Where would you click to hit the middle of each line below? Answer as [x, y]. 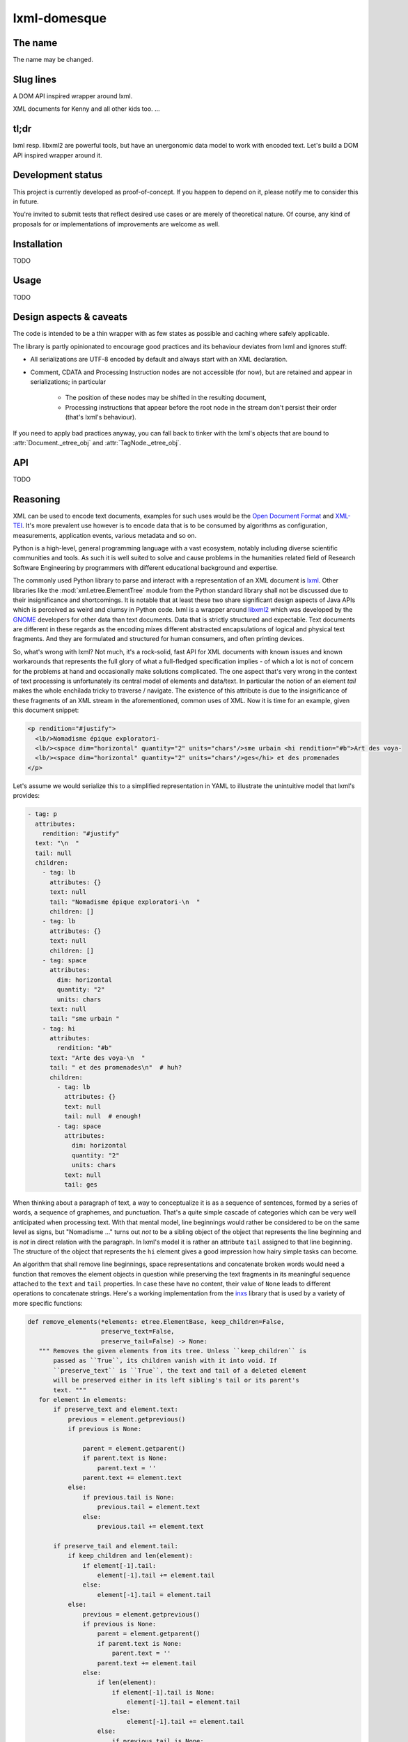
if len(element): [127, 1682]
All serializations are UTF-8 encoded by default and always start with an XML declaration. [159, 360]
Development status [58, 175]
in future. [26, 201]
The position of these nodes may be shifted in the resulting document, [166, 398]
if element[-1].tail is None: [163, 1692]
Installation [38, 244]
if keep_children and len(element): [130, 1556]
